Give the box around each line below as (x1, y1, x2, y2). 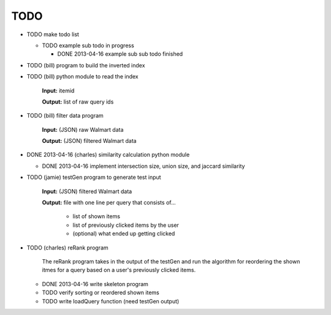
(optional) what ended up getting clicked (72, 230, 175, 237)
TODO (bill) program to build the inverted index (26, 61, 145, 69)
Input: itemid (42, 86, 75, 94)
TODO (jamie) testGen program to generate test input (26, 173, 162, 181)
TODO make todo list (26, 31, 80, 38)
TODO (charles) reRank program (26, 244, 108, 251)
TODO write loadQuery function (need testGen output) (42, 297, 180, 305)
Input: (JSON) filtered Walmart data (42, 188, 132, 195)
